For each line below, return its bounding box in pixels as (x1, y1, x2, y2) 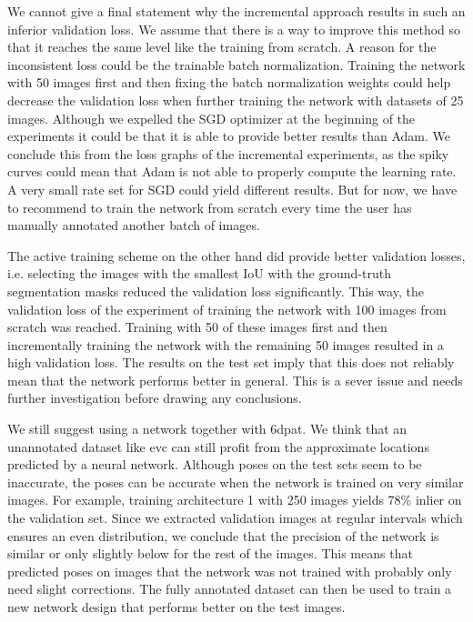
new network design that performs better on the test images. (7, 597, 346, 616)
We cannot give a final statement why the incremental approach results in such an (7, 2, 466, 20)
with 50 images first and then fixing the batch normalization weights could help (7, 73, 451, 92)
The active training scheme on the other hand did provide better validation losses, (7, 246, 466, 265)
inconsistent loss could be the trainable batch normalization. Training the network (7, 55, 466, 74)
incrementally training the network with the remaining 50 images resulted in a (7, 335, 444, 354)
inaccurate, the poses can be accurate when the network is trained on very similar (7, 472, 464, 491)
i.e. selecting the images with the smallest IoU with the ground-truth (7, 264, 391, 283)
